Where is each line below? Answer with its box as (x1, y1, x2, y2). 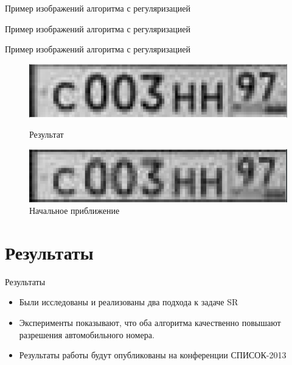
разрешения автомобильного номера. (19, 328, 155, 341)
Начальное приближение (29, 204, 120, 217)
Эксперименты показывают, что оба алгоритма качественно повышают (19, 316, 281, 329)
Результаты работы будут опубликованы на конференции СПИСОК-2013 (19, 349, 287, 361)
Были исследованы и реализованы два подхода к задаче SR (19, 296, 238, 308)
